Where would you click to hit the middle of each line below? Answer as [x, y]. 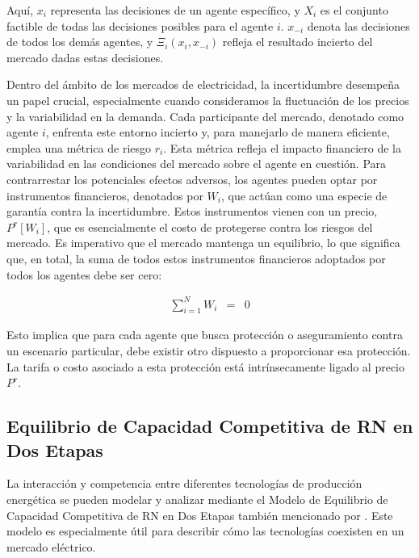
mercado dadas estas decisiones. [85, 57]
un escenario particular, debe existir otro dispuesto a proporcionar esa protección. [209, 351]
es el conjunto [354, 10]
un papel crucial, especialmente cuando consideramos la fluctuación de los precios [208, 100]
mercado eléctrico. [51, 546]
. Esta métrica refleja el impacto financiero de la [282, 147]
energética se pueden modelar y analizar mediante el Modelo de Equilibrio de [197, 499]
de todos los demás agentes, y [80, 42]
